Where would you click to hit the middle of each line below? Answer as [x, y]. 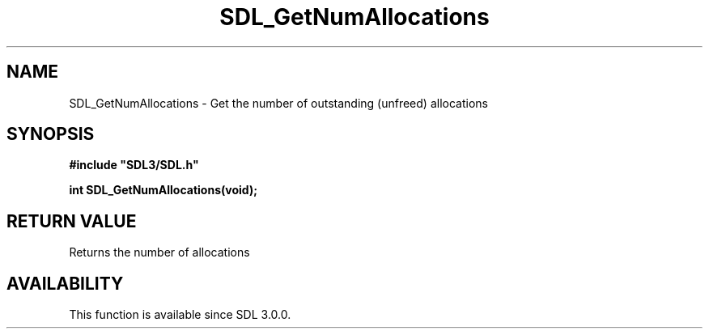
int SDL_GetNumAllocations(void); [163, 190]
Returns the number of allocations [159, 252]
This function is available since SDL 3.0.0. [180, 315]
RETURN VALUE [72, 221]
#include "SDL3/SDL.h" [134, 165]
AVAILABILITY [65, 283]
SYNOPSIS [51, 134]
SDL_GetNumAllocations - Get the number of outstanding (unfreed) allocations [278, 103]
